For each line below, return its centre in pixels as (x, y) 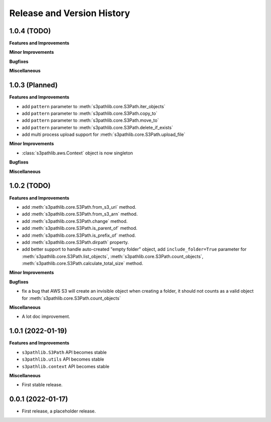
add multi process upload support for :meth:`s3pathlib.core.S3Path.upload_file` (104, 135)
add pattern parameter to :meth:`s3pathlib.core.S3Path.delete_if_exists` (97, 127)
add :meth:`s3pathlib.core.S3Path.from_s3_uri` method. (79, 207)
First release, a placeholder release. (59, 411)
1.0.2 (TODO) (30, 186)
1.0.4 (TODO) (30, 31)
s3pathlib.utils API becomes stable (63, 359)
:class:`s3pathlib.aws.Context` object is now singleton (77, 153)
